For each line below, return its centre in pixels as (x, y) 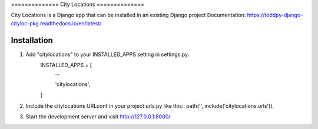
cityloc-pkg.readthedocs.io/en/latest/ (56, 23)
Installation (32, 40)
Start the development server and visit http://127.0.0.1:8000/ (98, 117)
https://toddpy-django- (275, 15)
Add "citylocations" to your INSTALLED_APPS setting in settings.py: (107, 54)
